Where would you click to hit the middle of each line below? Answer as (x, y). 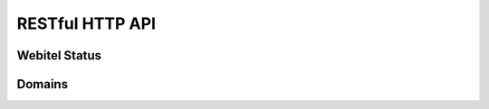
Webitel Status (59, 55)
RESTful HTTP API (86, 23)
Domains (42, 84)
